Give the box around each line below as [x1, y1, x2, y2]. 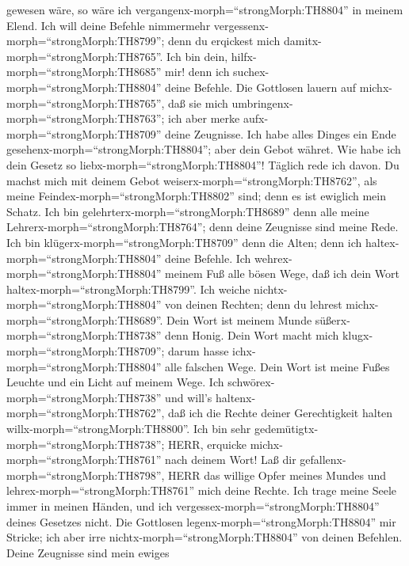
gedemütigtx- [254, 420, 319, 437]
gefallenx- [300, 451, 346, 468]
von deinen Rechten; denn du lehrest [165, 296, 342, 313]
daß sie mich [168, 94, 228, 111]
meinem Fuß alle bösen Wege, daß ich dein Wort [165, 265, 399, 282]
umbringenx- [231, 94, 293, 111]
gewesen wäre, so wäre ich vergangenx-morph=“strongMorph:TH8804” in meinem [6, 2, 403, 17]
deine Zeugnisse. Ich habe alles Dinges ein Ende [165, 125, 396, 142]
